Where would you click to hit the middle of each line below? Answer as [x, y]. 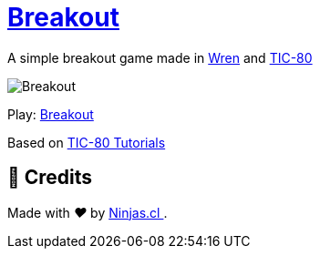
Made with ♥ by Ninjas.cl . [88, 212]
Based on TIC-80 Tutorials [87, 142]
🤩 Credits [50, 178]
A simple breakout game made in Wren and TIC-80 [160, 57]
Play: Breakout [51, 114]
